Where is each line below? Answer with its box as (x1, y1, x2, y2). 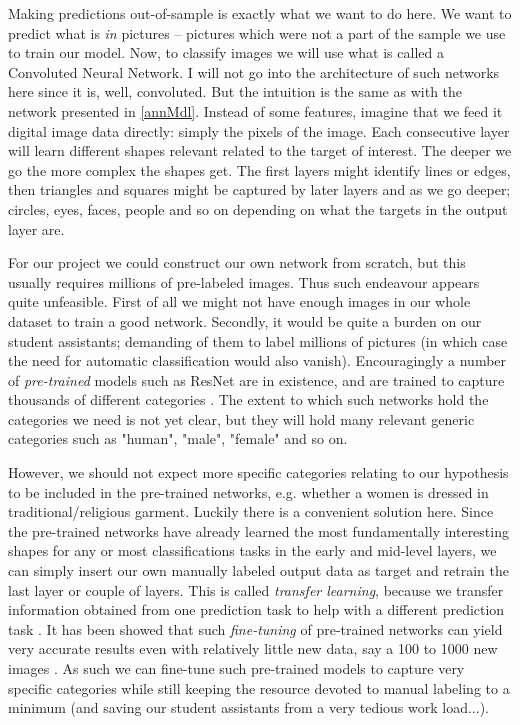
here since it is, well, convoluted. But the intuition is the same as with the (8, 81, 463, 102)
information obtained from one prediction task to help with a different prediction (8, 599, 505, 620)
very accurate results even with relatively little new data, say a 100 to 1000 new (8, 638, 498, 659)
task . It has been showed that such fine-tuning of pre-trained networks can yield (8, 618, 503, 639)
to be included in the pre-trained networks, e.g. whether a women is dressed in (8, 481, 489, 502)
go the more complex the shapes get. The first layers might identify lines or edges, (8, 159, 511, 180)
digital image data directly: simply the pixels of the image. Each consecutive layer (8, 120, 510, 141)
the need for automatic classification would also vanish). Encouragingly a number (8, 350, 507, 371)
